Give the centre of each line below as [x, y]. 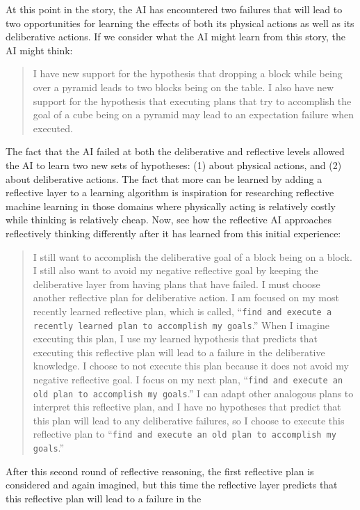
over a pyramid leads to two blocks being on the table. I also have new [183, 87]
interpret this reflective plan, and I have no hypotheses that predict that [187, 407]
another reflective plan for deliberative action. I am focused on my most [186, 297]
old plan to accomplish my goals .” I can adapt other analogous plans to [193, 393]
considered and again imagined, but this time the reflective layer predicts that [172, 485]
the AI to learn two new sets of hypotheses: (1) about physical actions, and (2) [174, 165]
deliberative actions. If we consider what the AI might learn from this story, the [175, 37]
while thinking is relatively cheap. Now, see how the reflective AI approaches [169, 220]
